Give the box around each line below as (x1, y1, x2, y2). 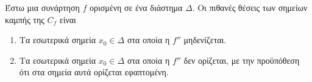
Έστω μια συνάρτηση (5, 1, 80, 13)
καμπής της (5, 13, 44, 26)
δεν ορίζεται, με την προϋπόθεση (183, 53, 300, 66)
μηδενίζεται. (183, 33, 227, 46)
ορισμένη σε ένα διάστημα (90, 1, 183, 13)
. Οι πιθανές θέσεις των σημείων (192, 1, 308, 13)
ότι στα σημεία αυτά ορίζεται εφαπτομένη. (19, 66, 169, 78)
